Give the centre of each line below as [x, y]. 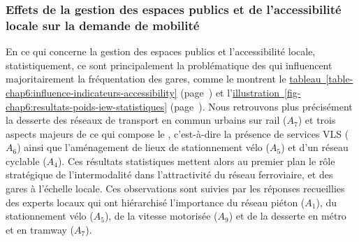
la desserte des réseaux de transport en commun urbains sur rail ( [146, 120]
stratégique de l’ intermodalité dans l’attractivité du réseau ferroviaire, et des [169, 175]
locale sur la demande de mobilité [103, 25]
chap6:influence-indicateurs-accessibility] [91, 92]
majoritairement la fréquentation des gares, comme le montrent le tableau [163, 79]
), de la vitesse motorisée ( [161, 216]
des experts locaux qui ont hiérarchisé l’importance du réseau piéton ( [155, 202]
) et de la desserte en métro [287, 216]
